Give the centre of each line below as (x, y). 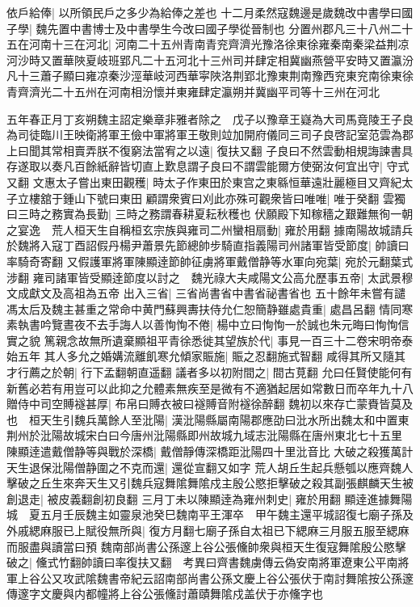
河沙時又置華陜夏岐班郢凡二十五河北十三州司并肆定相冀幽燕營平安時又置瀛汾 (210, 59)
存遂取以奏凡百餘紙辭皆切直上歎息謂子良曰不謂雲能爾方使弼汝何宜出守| (195, 166)
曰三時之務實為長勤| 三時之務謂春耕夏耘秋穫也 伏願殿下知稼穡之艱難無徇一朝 (210, 214)
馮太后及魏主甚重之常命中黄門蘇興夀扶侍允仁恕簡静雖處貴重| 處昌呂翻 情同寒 (210, 308)
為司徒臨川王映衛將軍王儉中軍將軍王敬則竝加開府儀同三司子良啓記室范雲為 (204, 135)
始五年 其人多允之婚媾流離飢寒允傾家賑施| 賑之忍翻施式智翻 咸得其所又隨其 (206, 356)
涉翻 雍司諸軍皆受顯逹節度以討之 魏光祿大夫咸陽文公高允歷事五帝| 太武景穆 (210, 277)
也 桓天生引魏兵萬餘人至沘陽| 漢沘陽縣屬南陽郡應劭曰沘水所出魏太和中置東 (208, 419)
